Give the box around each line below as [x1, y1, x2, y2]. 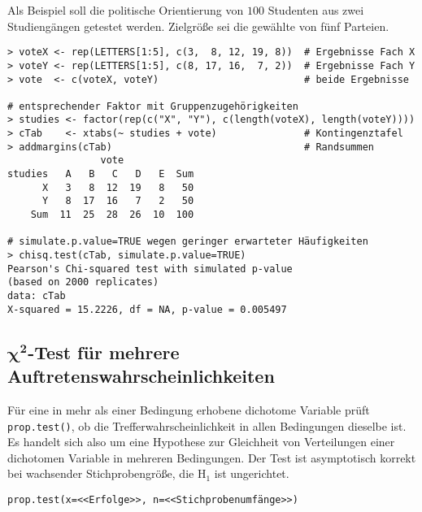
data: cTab [7, 290, 66, 302]
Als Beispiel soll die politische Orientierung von [7, 2, 244, 18]
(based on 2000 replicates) [7, 276, 159, 289]
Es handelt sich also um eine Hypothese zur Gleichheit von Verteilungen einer [7, 433, 395, 450]
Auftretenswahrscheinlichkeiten [7, 363, 275, 388]
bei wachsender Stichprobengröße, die [7, 465, 194, 482]
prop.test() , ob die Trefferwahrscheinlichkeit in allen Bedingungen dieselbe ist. [7, 417, 407, 434]
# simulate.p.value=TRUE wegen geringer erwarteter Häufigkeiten [7, 236, 368, 248]
